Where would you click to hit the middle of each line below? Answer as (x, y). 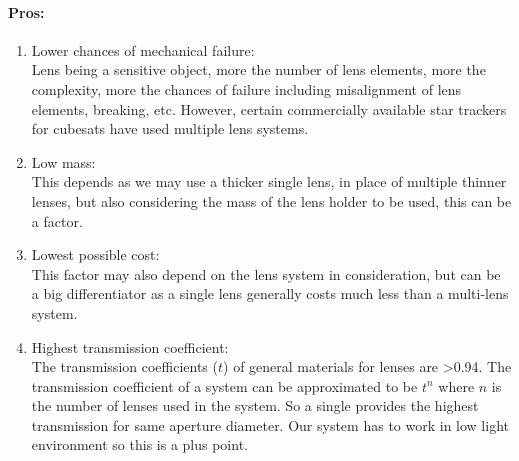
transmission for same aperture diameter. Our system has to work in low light (270, 424)
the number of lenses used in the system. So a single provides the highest (255, 405)
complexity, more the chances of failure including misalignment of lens (246, 88)
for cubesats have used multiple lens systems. (170, 128)
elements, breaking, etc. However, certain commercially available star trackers (269, 108)
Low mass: (63, 161)
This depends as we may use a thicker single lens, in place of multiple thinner (269, 181)
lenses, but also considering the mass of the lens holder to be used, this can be (271, 200)
